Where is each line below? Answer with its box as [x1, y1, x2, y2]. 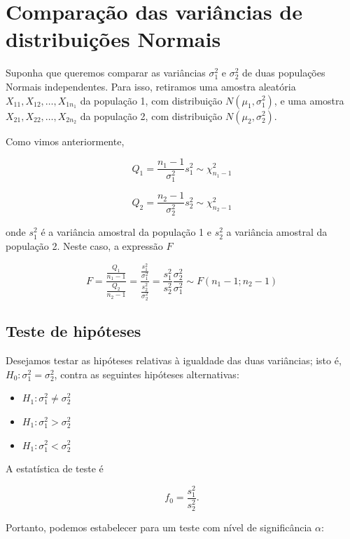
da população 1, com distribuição [80, 93, 223, 107]
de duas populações [242, 65, 325, 80]
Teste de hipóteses [6, 320, 141, 342]
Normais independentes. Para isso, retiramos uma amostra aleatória [6, 79, 296, 93]
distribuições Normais [6, 25, 221, 53]
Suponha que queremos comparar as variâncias [6, 65, 206, 80]
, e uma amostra [274, 93, 344, 107]
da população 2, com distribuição [80, 108, 223, 123]
